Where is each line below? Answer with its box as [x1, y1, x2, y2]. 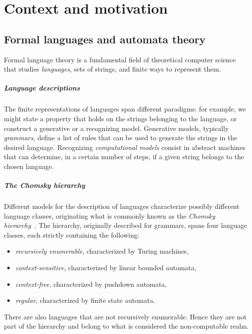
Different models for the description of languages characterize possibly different [4, 201, 240, 211]
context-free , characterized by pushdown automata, [15, 278, 167, 289]
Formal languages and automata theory [4, 31, 206, 46]
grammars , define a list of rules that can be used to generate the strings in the [4, 132, 237, 143]
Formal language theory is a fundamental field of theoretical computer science [4, 54, 236, 64]
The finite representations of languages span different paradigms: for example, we [4, 104, 246, 114]
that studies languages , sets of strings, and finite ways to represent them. [4, 64, 221, 74]
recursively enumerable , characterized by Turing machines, [15, 246, 189, 256]
